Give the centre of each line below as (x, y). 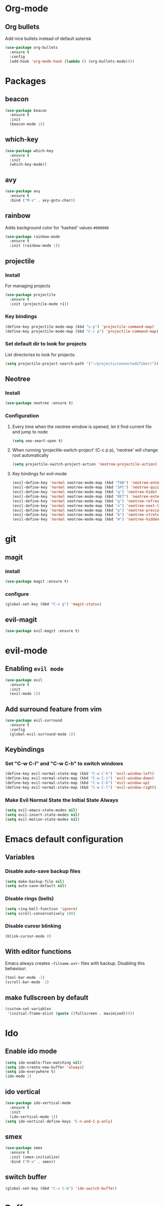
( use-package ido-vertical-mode (38, 1103)
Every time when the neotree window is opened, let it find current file (82, 427)
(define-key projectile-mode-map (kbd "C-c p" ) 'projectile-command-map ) (82, 331)
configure (17, 594)
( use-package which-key (29, 151)
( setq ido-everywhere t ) (30, 1072)
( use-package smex (24, 1148)
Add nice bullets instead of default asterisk (48, 38)
